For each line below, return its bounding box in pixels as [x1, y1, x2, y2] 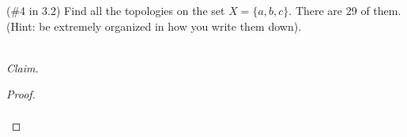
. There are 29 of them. [288, 2, 401, 18]
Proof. [6, 86, 36, 102]
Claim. [6, 59, 39, 76]
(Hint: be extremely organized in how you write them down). [6, 17, 302, 34]
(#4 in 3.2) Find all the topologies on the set [6, 2, 225, 18]
